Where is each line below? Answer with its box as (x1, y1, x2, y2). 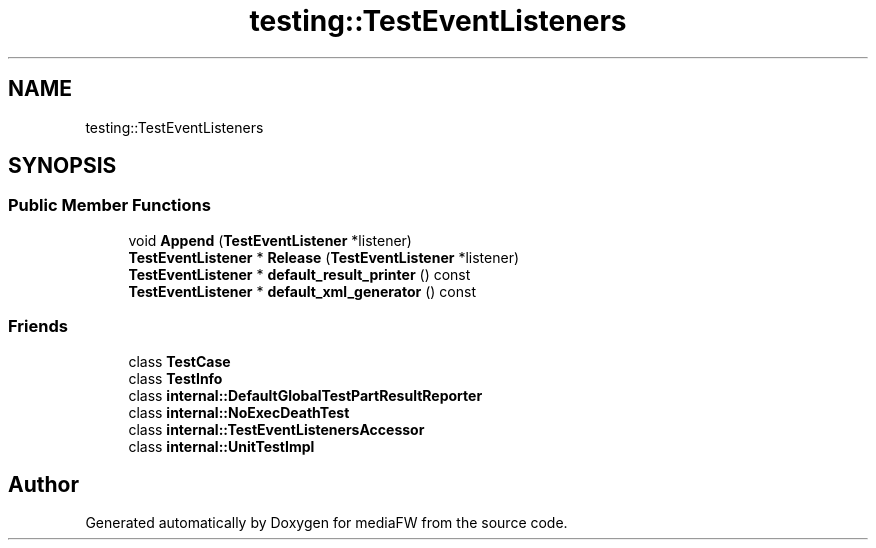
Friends (8, 316, 68, 337)
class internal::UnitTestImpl (128, 437, 315, 455)
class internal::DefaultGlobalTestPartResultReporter (128, 386, 483, 404)
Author (8, 471, 79, 497)
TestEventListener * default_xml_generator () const (128, 282, 476, 300)
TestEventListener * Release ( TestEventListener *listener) (128, 248, 520, 266)
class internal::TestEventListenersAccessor (128, 420, 425, 438)
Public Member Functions (8, 195, 211, 216)
